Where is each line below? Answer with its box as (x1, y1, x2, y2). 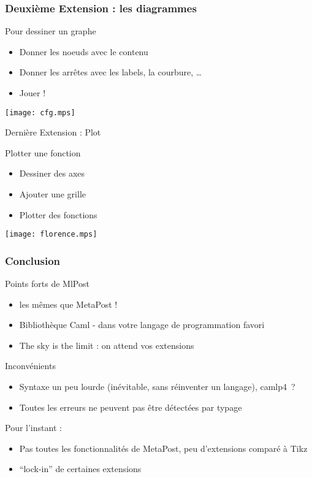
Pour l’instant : (5, 421, 62, 434)
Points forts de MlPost (5, 277, 89, 290)
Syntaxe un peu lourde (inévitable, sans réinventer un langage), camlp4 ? (19, 380, 295, 393)
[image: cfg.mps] (5, 108, 75, 117)
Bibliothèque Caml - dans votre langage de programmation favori (19, 318, 265, 331)
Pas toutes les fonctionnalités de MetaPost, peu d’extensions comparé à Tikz (19, 441, 308, 454)
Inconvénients (5, 359, 56, 372)
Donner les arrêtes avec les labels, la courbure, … (19, 66, 202, 78)
